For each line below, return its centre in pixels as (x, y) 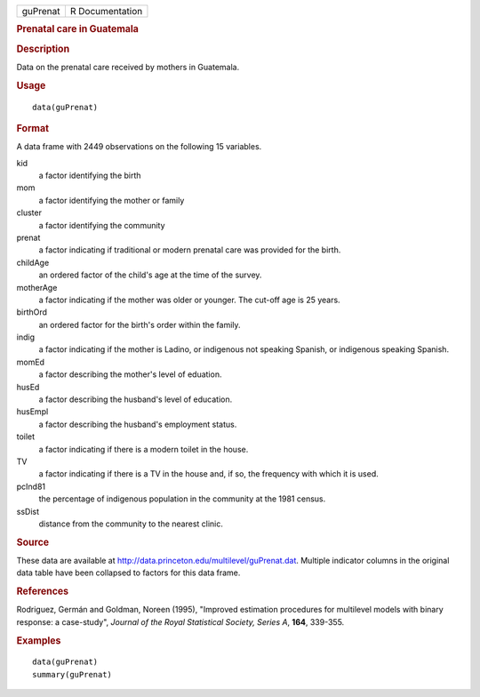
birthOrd (32, 312)
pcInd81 (31, 486)
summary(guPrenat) (72, 674)
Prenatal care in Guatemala (78, 29)
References (43, 591)
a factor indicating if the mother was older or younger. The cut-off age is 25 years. (190, 300)
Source (33, 542)
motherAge (37, 287)
